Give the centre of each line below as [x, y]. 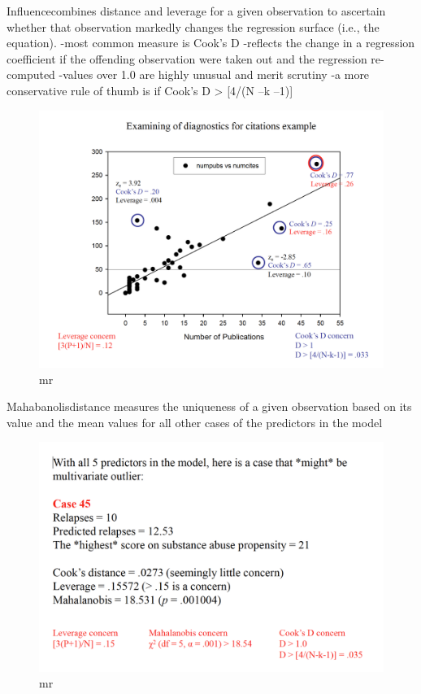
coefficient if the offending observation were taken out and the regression [187, 58]
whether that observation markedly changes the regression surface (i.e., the [193, 26]
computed [31, 74]
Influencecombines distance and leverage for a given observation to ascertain [196, 11]
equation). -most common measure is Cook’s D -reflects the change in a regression [211, 43]
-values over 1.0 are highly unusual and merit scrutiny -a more [214, 74]
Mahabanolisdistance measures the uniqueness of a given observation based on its [209, 406]
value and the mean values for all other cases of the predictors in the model [195, 422]
